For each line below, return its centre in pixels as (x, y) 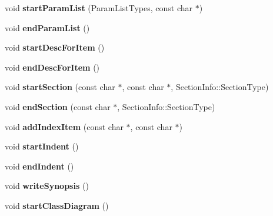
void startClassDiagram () (57, 205)
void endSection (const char (58, 106)
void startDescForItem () (55, 47)
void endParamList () (47, 27)
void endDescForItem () (52, 67)
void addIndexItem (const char (64, 126)
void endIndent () (39, 166)
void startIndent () (42, 146)
